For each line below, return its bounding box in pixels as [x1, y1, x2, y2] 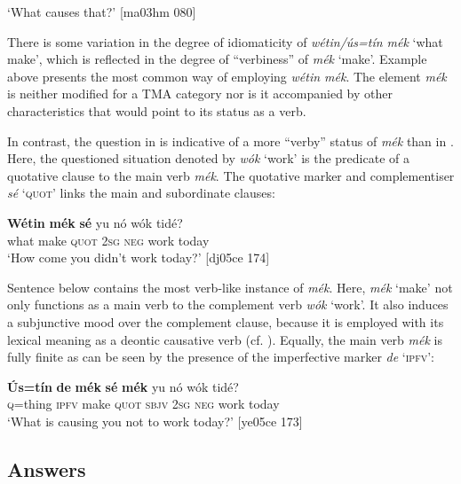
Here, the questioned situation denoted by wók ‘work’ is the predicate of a [7, 149, 409, 168]
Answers [7, 455, 86, 482]
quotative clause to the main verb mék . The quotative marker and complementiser [7, 166, 455, 184]
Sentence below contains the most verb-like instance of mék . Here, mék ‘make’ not [7, 277, 453, 296]
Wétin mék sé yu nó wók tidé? [7, 213, 183, 231]
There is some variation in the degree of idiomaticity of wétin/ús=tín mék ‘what [7, 32, 443, 51]
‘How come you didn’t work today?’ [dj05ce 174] [7, 248, 270, 267]
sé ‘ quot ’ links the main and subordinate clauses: [7, 183, 275, 202]
